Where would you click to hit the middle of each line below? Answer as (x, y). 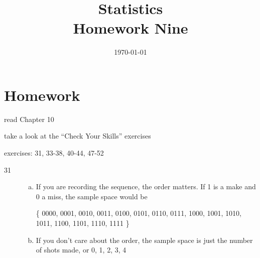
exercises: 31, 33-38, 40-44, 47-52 (54, 153)
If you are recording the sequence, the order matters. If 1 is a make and (146, 186)
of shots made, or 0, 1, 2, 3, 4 (81, 250)
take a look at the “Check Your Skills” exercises (78, 136)
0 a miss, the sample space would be (92, 196)
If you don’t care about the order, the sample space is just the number (144, 240)
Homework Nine (131, 28)
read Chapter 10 (29, 119)
